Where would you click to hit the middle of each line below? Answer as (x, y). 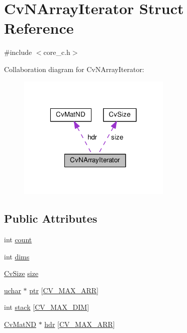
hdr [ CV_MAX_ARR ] (80, 324)
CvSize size (21, 273)
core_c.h (57, 52)
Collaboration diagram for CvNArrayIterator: (74, 69)
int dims (17, 256)
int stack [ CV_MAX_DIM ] (47, 307)
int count (18, 239)
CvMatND (20, 324)
